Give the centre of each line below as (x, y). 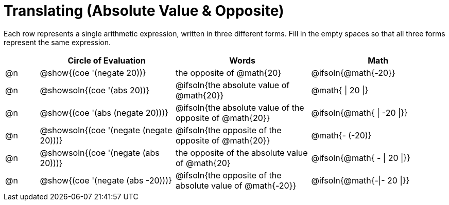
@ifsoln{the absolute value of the (240, 107)
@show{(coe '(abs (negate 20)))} (104, 112)
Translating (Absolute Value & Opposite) (144, 11)
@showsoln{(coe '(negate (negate (106, 130)
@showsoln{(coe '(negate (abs (100, 152)
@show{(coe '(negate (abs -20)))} (106, 180)
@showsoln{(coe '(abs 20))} (95, 90)
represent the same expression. (57, 42)
